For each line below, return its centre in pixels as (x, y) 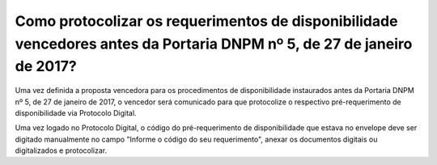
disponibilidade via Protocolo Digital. (76, 112)
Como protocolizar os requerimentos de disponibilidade (206, 21)
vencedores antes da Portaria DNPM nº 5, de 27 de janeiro (214, 44)
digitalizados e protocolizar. (61, 150)
